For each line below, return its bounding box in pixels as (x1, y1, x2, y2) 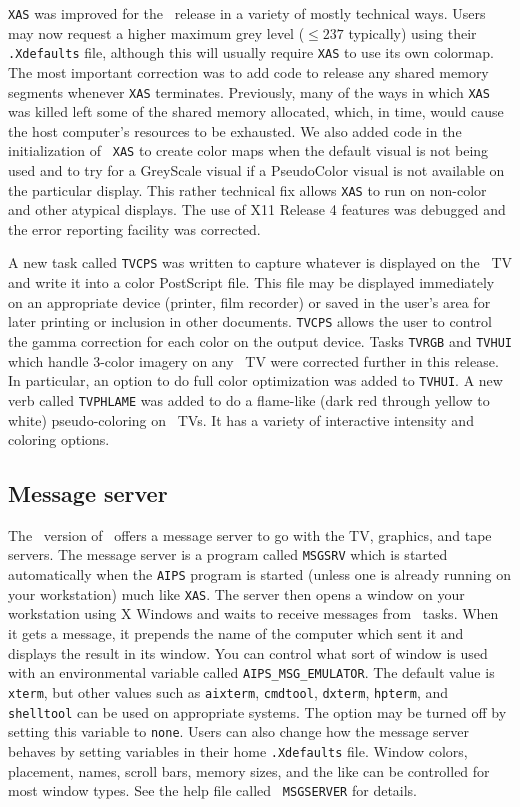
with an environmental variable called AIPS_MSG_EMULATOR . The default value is (8, 662, 495, 683)
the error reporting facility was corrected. (8, 218, 261, 239)
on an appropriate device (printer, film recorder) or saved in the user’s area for (8, 291, 491, 312)
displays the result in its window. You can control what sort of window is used (8, 642, 488, 663)
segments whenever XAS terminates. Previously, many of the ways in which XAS (8, 81, 490, 102)
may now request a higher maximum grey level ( (8, 22, 305, 43)
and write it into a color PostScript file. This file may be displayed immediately (8, 272, 495, 293)
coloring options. (8, 429, 110, 450)
